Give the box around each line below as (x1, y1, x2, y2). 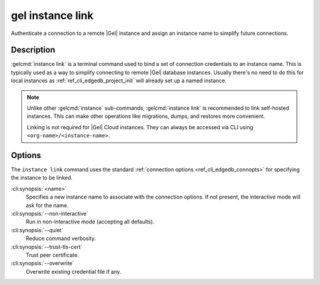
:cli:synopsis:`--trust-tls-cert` (11, 243, 82, 250)
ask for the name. (25, 201, 69, 209)
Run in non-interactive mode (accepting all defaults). (25, 218, 155, 225)
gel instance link (11, 9, 94, 22)
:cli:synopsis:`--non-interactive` (11, 210, 88, 217)
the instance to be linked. (11, 174, 73, 181)
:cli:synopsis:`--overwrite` (11, 260, 74, 267)
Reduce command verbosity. (25, 235, 96, 242)
